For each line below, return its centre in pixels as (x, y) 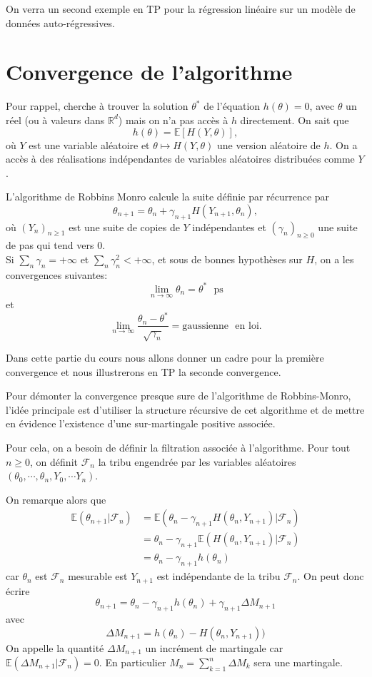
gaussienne (206, 326)
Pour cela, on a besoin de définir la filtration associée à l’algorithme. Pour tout (178, 448)
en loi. (248, 326)
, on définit (54, 461)
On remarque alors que (56, 499)
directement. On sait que (295, 119)
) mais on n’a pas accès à (173, 119)
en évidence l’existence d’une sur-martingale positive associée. (141, 423)
